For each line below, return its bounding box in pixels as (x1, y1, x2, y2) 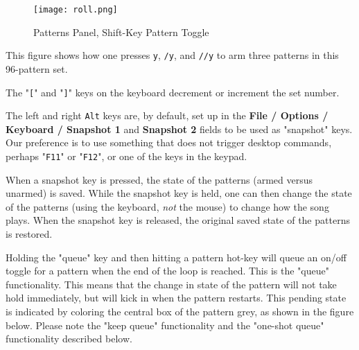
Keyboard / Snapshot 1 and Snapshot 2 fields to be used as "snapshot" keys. (6, 121, 353, 136)
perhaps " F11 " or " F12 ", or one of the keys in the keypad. (6, 149, 247, 163)
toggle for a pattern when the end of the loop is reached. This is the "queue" (6, 263, 329, 278)
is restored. (6, 227, 53, 241)
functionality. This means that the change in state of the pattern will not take (6, 277, 337, 291)
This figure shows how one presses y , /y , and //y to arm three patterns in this (6, 48, 339, 62)
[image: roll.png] (33, 5, 118, 15)
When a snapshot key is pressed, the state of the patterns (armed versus (6, 172, 313, 186)
